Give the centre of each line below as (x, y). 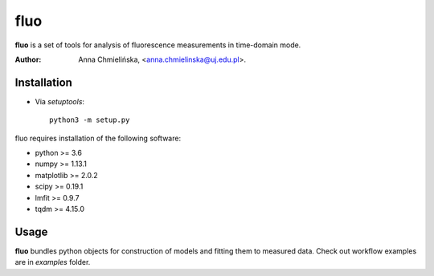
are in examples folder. (53, 262)
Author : (28, 59)
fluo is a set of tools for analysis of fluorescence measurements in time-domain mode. (158, 45)
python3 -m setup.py (90, 120)
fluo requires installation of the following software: (98, 138)
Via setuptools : (59, 101)
